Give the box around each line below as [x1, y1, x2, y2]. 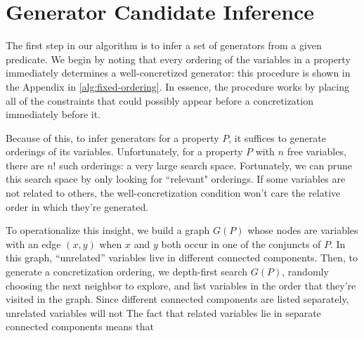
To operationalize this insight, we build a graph [6, 223, 210, 238]
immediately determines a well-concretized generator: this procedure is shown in [6, 65, 351, 80]
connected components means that [6, 319, 154, 334]
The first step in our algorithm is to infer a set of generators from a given [6, 38, 322, 53]
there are [6, 157, 44, 172]
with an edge [6, 236, 61, 251]
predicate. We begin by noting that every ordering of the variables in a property [6, 51, 351, 66]
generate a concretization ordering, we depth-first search [6, 264, 248, 279]
